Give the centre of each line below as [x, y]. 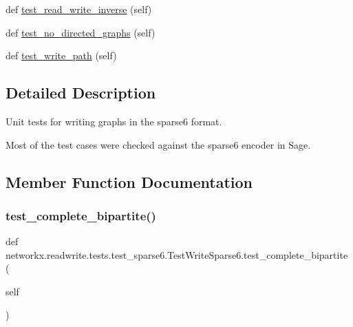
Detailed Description [81, 93]
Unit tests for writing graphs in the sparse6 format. [114, 121]
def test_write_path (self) [61, 55]
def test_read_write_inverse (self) [79, 9]
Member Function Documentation [129, 181]
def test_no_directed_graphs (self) [81, 32]
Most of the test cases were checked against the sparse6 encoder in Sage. [158, 144]
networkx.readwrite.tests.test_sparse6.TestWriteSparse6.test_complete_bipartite [177, 254]
